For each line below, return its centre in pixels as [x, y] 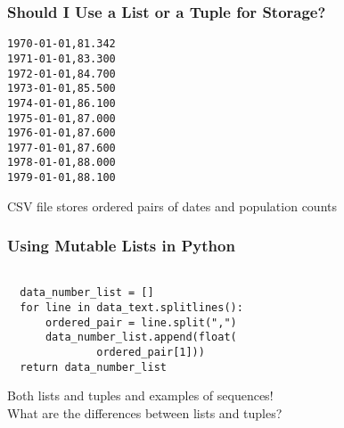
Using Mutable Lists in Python [121, 246]
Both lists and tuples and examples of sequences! [140, 395]
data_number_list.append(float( [141, 337]
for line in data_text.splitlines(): [131, 307]
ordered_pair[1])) [151, 352]
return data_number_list [93, 367]
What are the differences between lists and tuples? [145, 412]
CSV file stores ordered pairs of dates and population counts [172, 206]
